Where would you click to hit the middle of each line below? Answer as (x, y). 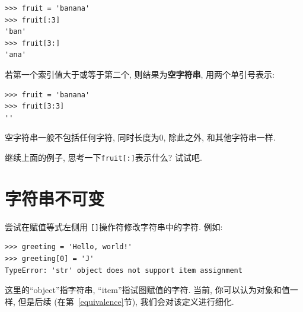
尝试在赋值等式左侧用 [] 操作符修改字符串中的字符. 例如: (114, 226)
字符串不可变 (55, 198)
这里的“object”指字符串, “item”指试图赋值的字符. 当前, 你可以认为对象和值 (147, 290)
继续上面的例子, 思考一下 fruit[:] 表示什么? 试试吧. (104, 157)
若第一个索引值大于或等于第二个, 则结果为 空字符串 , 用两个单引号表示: (140, 74)
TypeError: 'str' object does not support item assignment (124, 270)
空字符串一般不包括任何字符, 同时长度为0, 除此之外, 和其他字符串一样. (140, 137)
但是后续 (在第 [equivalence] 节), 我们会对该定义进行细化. (126, 301)
